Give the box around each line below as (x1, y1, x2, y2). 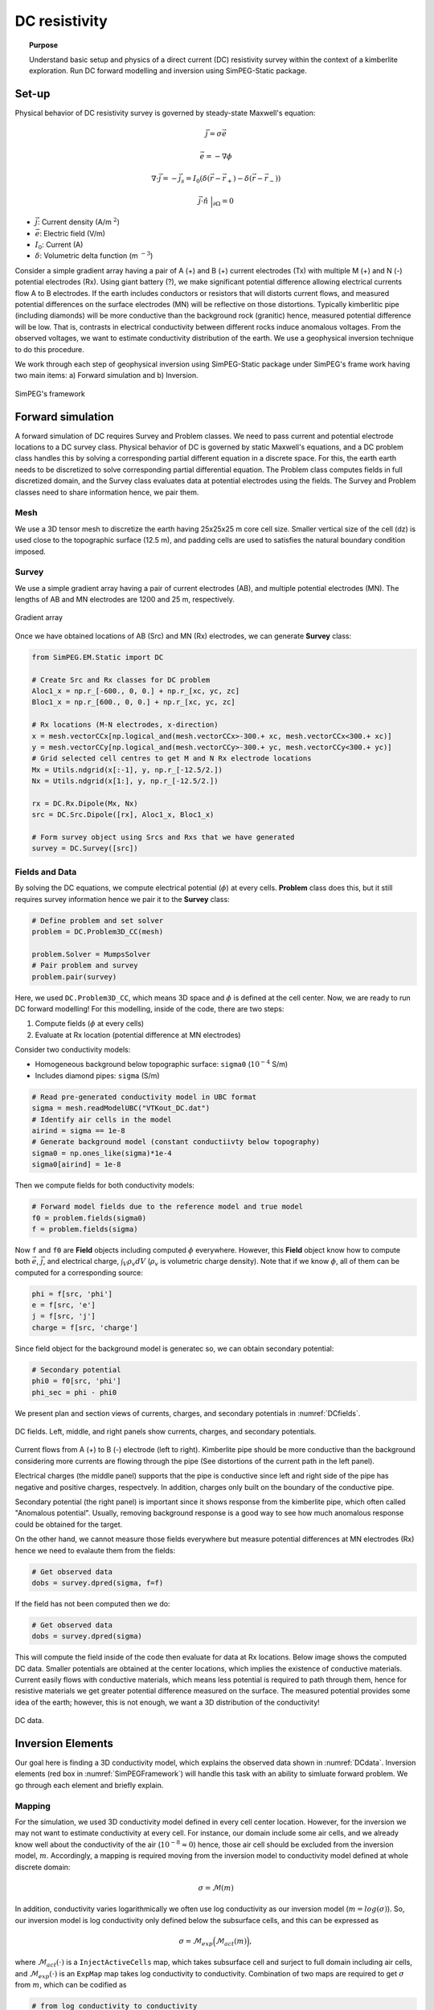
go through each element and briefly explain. (14, 1780, 164, 1790)
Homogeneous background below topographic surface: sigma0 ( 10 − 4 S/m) (35, 1058, 289, 1069)
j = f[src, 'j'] (31, 1311, 96, 1321)
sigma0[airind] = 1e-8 (31, 1160, 121, 1169)
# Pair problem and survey (31, 961, 138, 970)
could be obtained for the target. (14, 1520, 123, 1529)
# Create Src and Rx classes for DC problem (31, 675, 211, 684)
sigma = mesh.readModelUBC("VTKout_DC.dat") (31, 1104, 211, 1113)
